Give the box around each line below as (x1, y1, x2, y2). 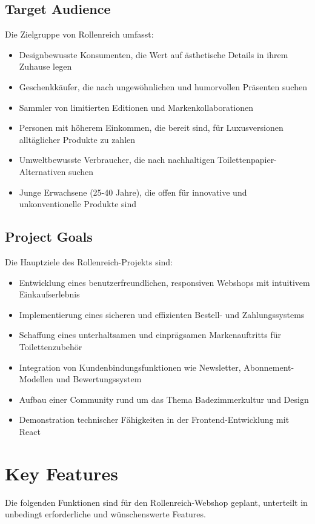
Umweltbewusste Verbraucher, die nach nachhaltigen (19, 153, 215, 166)
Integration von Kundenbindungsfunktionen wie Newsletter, (19, 360, 241, 373)
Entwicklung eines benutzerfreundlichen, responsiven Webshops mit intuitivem (19, 276, 310, 288)
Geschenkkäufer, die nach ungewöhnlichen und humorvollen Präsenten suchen (19, 80, 307, 93)
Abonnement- (244, 360, 294, 373)
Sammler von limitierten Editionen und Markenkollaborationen (19, 101, 253, 113)
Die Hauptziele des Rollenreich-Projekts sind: (5, 255, 173, 268)
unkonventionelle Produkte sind (19, 197, 137, 210)
